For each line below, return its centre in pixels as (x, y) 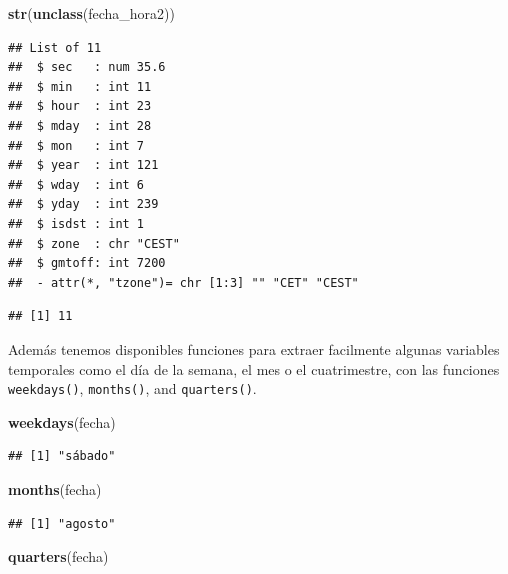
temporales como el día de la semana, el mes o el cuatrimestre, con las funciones (254, 368)
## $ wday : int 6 (76, 184)
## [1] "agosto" (62, 523)
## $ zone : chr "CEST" (94, 243)
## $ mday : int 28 (80, 125)
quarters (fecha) (58, 556)
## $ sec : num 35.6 (87, 67)
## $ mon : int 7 (76, 145)
